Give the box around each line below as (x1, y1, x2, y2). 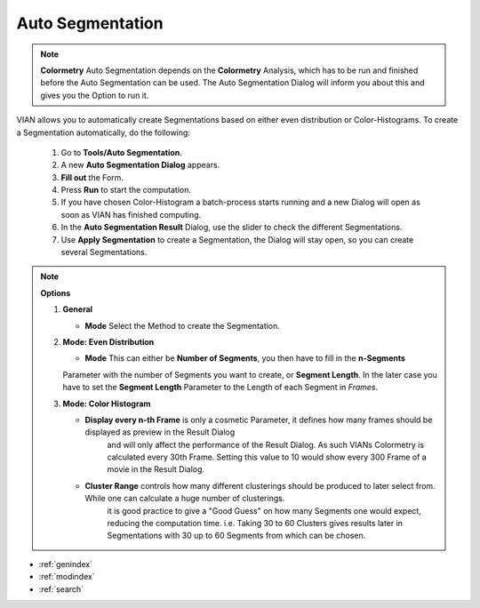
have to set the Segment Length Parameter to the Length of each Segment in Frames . (62, 382, 379, 393)
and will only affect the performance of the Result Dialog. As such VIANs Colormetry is (107, 439, 425, 450)
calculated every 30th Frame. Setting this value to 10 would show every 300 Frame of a (107, 452, 427, 462)
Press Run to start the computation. (60, 185, 191, 196)
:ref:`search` (38, 583, 84, 595)
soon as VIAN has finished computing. (60, 209, 202, 220)
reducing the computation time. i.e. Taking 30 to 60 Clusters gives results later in (107, 518, 404, 529)
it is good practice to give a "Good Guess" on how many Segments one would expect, (107, 505, 421, 516)
